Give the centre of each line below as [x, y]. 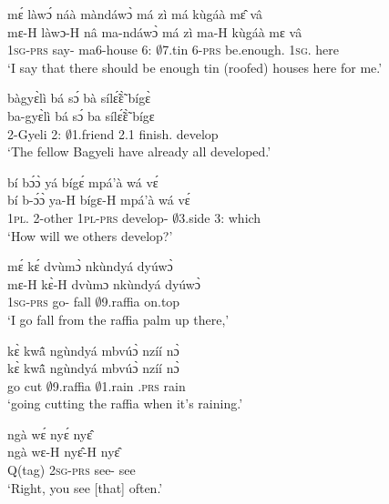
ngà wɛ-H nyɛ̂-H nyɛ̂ [64, 452]
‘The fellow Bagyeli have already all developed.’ [139, 151]
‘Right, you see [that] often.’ [85, 487]
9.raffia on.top [141, 302]
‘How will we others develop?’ [90, 235]
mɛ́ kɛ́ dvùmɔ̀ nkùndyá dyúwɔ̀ [90, 266]
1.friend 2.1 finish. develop [145, 133]
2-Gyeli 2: [35, 133]
